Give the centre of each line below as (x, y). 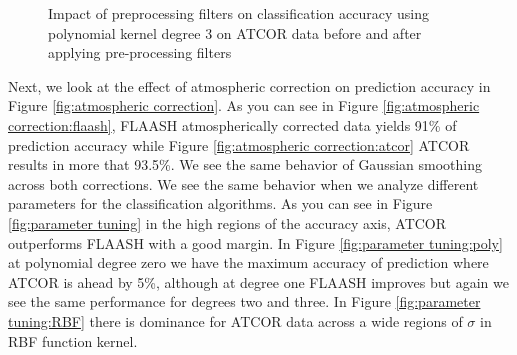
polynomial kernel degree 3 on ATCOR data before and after (235, 32)
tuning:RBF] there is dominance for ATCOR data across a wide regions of (235, 320)
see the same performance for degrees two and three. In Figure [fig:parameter (244, 301)
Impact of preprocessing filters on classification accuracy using (238, 13)
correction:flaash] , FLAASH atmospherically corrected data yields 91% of (232, 124)
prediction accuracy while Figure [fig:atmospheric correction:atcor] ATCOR (239, 144)
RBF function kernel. (73, 340)
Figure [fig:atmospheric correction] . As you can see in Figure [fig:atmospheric (244, 105)
